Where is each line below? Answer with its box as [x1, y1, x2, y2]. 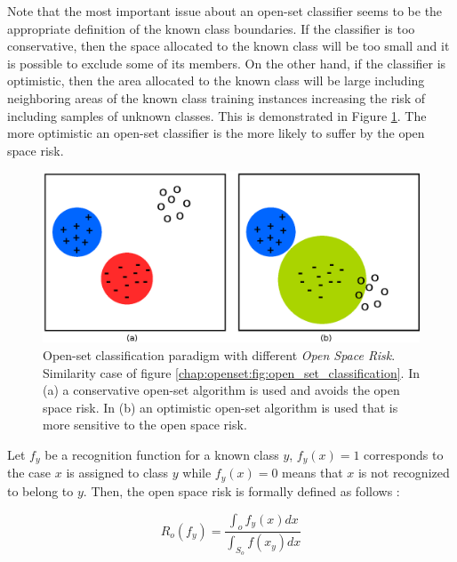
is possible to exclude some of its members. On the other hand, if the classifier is [7, 53, 446, 72]
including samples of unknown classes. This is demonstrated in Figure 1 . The [7, 106, 427, 124]
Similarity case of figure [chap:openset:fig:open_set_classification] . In [43, 363, 421, 381]
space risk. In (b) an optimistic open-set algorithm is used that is [43, 397, 398, 416]
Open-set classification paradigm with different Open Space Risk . [43, 346, 396, 365]
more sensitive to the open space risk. [43, 415, 247, 434]
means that [282, 463, 343, 482]
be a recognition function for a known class [44, 446, 279, 464]
